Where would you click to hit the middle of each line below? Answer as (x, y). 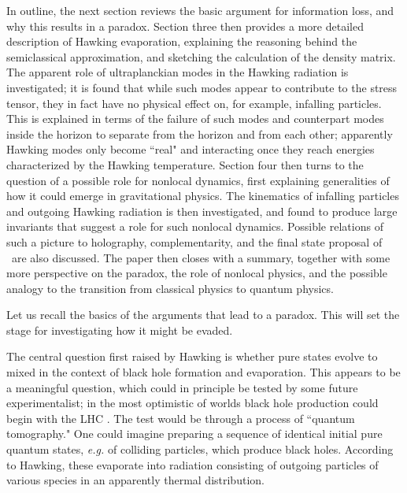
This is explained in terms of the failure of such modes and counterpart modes (195, 119)
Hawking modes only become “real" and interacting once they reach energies (191, 149)
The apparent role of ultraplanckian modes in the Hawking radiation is (178, 72)
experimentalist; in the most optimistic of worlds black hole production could (192, 403)
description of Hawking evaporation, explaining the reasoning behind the (182, 41)
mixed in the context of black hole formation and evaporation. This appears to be (203, 372)
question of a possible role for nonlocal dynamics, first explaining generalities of (198, 180)
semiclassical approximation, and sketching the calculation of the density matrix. (201, 56)
